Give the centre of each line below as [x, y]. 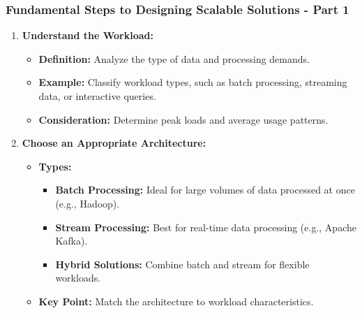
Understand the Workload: [88, 35]
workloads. [78, 278]
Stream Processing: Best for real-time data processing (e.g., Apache [206, 227]
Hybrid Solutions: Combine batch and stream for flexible [182, 264]
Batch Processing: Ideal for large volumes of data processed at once [205, 190]
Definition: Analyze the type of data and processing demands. [174, 58]
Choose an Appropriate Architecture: [114, 143]
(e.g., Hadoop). [88, 203]
